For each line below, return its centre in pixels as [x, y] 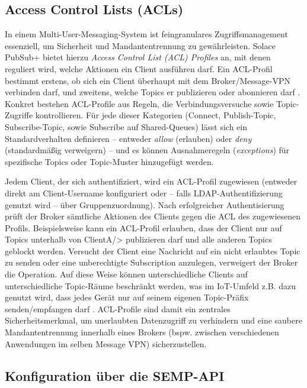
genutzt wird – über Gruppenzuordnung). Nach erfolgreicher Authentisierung [145, 204]
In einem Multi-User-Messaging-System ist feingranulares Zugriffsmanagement [146, 34]
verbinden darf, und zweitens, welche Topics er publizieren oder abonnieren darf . [153, 92]
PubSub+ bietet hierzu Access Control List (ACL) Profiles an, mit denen [138, 57]
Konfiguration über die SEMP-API [115, 375]
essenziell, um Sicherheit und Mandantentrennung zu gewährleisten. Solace [140, 45]
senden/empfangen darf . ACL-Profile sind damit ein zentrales [118, 308]
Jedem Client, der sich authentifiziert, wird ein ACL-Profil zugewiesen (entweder [151, 181]
